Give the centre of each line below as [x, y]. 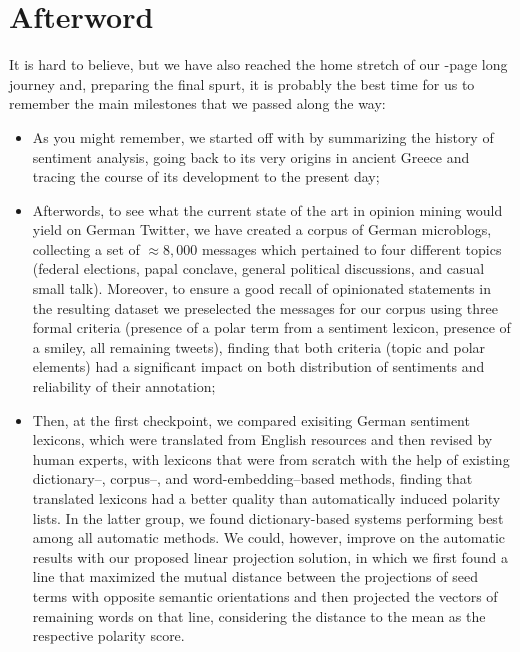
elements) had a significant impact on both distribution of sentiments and [258, 366]
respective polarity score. [108, 635]
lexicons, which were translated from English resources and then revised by [262, 439]
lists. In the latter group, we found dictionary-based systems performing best [268, 517]
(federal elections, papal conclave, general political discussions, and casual [258, 268]
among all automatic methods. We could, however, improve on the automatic [269, 537]
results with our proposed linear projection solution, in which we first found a [270, 556]
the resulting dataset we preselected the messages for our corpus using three [265, 307]
